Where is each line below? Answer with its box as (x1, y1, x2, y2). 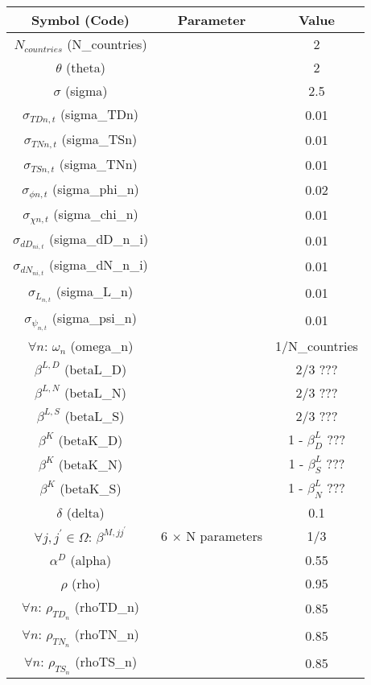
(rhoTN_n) (74, 624, 139, 643)
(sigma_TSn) (61, 129, 138, 148)
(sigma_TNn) (59, 154, 138, 173)
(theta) (66, 58, 105, 76)
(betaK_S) (60, 478, 122, 497)
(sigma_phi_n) (52, 179, 139, 198)
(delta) (66, 502, 105, 522)
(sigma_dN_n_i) (49, 255, 148, 274)
